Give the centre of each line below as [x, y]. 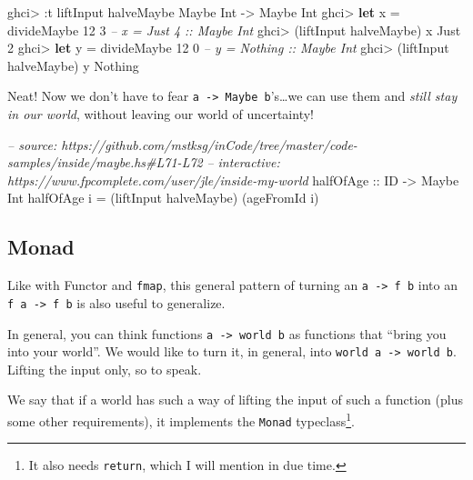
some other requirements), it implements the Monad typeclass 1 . [181, 420]
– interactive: [243, 162]
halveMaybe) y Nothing [73, 65]
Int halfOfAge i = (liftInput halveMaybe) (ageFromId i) [163, 198]
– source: [32, 144]
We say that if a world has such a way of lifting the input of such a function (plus [235, 400]
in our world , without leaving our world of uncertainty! [161, 114]
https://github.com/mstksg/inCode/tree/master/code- [209, 144]
